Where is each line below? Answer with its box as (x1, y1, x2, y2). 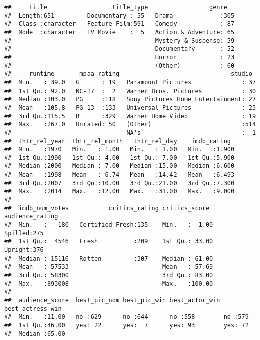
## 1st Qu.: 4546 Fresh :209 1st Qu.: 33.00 (4, 238, 213, 245)
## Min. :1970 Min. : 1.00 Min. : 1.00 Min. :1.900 (4, 146, 235, 153)
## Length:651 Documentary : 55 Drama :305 (4, 12, 235, 19)
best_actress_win (4, 305, 62, 312)
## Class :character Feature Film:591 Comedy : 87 (4, 20, 235, 28)
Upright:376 (4, 246, 44, 254)
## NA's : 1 (4, 129, 256, 136)
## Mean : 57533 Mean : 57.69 (4, 263, 213, 271)
